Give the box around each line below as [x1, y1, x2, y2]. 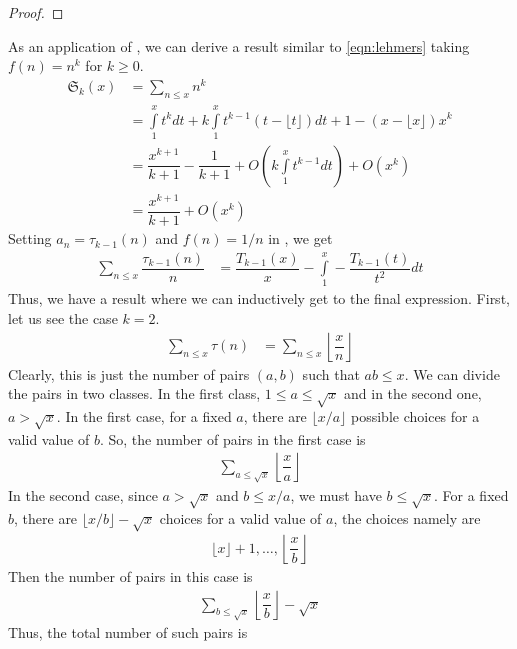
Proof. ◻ [8, 2, 64, 22]
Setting [8, 228, 52, 249]
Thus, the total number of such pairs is [8, 622, 248, 643]
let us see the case [8, 308, 118, 329]
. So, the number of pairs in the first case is [99, 428, 366, 449]
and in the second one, [344, 383, 482, 404]
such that [302, 363, 360, 384]
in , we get [268, 228, 333, 249]
